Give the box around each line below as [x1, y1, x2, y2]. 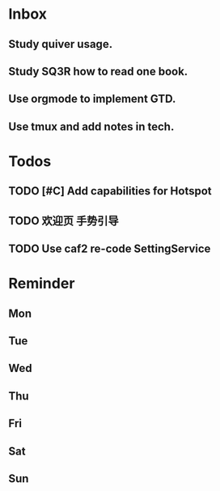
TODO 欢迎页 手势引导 [8, 214, 119, 228]
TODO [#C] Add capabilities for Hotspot [8, 184, 212, 199]
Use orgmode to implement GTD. [8, 92, 176, 106]
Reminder [8, 275, 75, 292]
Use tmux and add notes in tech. [8, 119, 175, 134]
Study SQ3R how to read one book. [8, 64, 188, 78]
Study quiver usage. [8, 37, 113, 51]
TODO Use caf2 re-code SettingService [8, 242, 211, 256]
